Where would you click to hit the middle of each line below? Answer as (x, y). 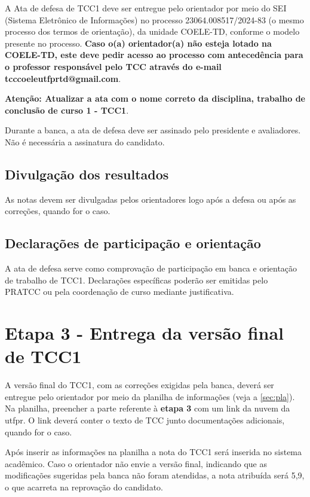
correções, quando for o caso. (58, 211)
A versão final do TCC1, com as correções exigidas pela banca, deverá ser (139, 385)
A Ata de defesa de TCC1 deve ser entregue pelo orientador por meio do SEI (146, 8)
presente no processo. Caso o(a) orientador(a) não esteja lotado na (138, 43)
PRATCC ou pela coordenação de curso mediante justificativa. (119, 292)
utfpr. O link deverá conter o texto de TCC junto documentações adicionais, (145, 420)
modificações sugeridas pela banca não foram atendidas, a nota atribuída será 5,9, (155, 475)
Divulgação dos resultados (87, 174)
